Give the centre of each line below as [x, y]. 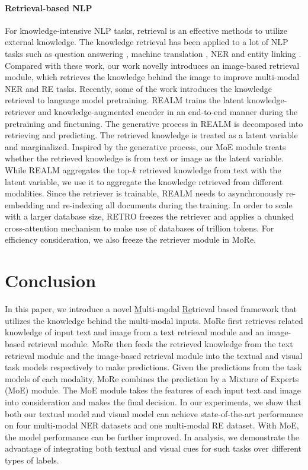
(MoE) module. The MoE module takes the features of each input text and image [153, 390]
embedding [25, 204]
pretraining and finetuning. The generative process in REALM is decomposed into [154, 123]
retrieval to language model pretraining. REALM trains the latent [125, 100]
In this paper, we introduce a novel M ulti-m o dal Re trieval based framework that [151, 309]
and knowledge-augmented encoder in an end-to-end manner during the [168, 111]
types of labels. [32, 460]
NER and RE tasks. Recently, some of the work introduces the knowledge [138, 88]
